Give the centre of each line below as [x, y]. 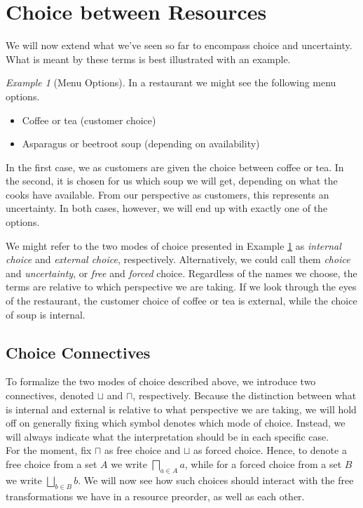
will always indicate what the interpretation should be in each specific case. [167, 436]
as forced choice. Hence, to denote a [270, 450]
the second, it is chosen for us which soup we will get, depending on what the [172, 181]
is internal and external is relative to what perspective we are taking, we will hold [181, 409]
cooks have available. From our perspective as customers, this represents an [167, 194]
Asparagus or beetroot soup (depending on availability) [141, 143]
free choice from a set [52, 463]
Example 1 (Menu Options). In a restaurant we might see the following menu [171, 82]
